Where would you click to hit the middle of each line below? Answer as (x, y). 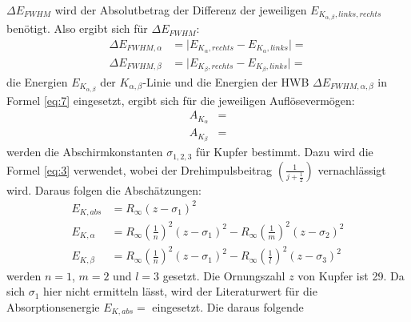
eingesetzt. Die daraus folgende (228, 306)
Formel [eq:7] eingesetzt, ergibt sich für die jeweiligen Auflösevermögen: (181, 100)
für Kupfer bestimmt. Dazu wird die (285, 152)
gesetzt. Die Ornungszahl (224, 275)
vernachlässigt (352, 169)
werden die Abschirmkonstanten (85, 152)
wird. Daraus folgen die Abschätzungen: (104, 189)
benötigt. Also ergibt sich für (77, 28)
